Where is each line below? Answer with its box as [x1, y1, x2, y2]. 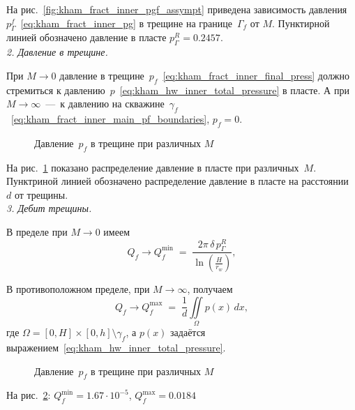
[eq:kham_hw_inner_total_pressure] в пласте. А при [119, 82, 349, 97]
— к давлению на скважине [45, 96, 165, 111]
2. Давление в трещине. [6, 45, 108, 59]
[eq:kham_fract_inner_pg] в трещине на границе [20, 15, 232, 30]
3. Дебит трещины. [6, 201, 92, 215]
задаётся [170, 325, 206, 340]
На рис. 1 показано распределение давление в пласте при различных [6, 160, 299, 174]
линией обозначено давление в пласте [6, 30, 167, 45]
